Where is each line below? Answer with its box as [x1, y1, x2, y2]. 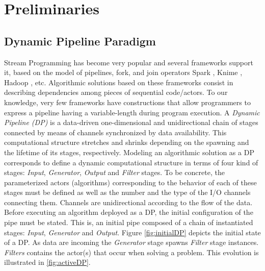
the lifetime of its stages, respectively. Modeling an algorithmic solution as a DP [4, 146, 254, 157]
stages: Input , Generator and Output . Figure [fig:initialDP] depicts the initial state [4, 227, 261, 237]
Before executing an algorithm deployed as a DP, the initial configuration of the [4, 207, 253, 217]
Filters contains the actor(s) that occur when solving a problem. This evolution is [4, 247, 259, 257]
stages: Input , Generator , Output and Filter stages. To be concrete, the [4, 167, 225, 178]
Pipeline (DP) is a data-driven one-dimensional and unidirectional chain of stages [4, 117, 258, 128]
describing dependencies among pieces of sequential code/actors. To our [4, 87, 228, 97]
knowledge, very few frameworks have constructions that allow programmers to [4, 96, 251, 107]
